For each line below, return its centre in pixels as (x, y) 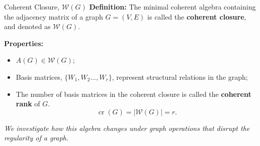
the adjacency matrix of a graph (54, 16)
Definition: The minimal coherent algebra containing (172, 7)
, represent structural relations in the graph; (180, 77)
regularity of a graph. (36, 138)
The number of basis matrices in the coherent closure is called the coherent (134, 94)
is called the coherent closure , (197, 16)
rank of (28, 104)
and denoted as (27, 26)
